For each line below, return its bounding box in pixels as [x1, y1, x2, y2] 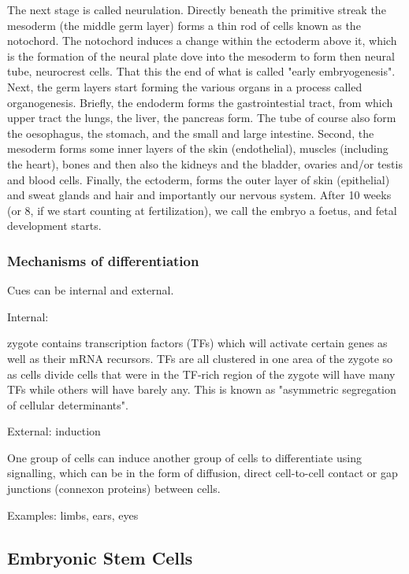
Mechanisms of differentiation [7, 250, 199, 270]
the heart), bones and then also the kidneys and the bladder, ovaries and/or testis [7, 155, 403, 172]
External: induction [7, 423, 101, 439]
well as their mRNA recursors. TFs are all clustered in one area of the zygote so [7, 350, 393, 366]
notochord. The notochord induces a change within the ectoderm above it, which [7, 32, 397, 49]
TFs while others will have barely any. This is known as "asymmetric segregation [7, 381, 396, 398]
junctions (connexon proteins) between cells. [7, 480, 221, 497]
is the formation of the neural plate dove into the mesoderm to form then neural [7, 47, 395, 64]
